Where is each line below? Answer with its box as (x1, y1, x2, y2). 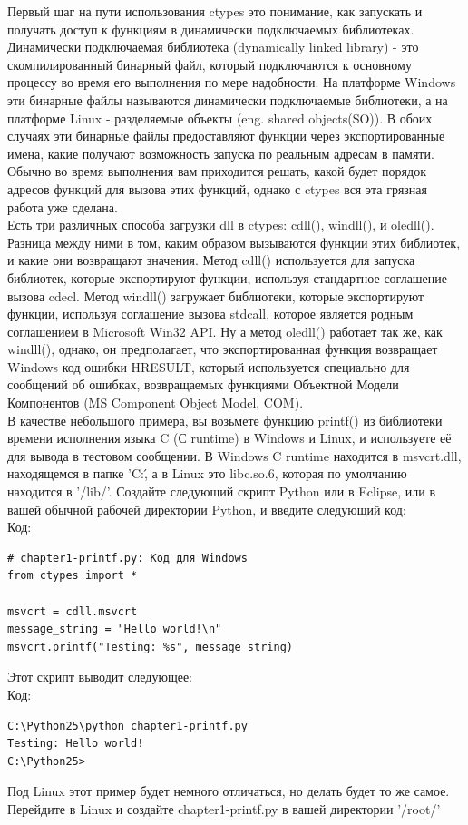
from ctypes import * (7, 569, 138, 583)
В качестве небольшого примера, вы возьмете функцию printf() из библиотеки (7, 410, 443, 429)
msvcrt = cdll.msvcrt (7, 604, 138, 618)
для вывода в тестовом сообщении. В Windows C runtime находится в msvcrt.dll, (7, 446, 462, 465)
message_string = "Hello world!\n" (7, 623, 222, 636)
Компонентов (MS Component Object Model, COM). (7, 393, 304, 412)
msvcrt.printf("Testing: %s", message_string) (7, 640, 293, 653)
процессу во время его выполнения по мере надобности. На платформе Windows (7, 73, 456, 92)
